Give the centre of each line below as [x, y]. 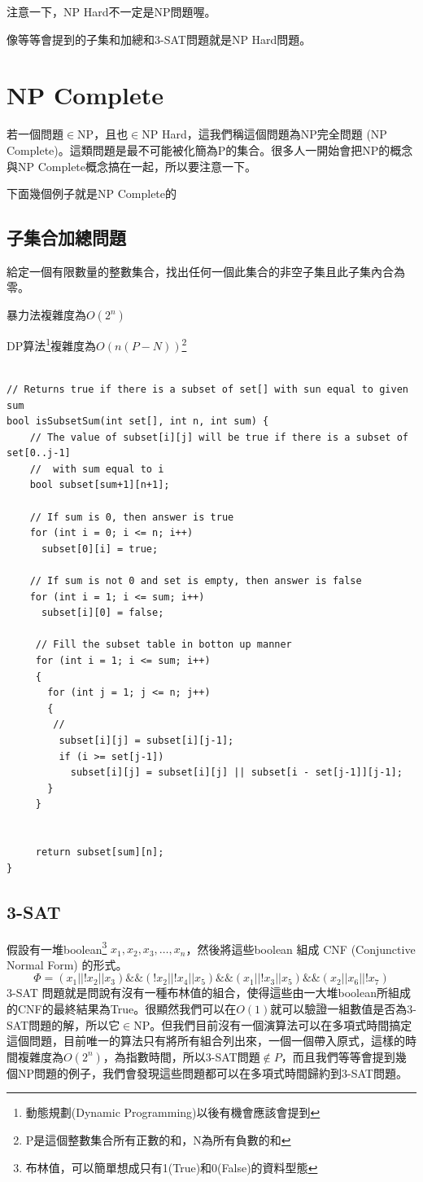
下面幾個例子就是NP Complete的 [92, 193]
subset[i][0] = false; [102, 613]
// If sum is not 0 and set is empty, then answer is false [196, 581]
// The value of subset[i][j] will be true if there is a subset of [219, 437]
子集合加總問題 [66, 237]
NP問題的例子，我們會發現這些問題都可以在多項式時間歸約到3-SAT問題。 [212, 1072]
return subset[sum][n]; [100, 852]
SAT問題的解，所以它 [63, 1024]
